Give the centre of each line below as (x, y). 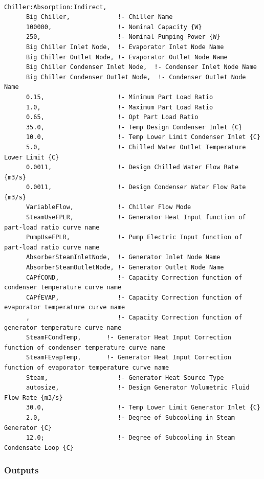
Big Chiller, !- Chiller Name (99, 17)
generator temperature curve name (63, 327)
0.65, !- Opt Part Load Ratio (112, 117)
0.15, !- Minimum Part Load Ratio (119, 97)
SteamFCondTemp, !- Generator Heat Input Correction (128, 338)
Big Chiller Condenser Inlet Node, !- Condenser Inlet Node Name (141, 67)
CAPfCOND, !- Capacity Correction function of (134, 277)
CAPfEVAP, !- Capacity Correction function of (134, 297)
